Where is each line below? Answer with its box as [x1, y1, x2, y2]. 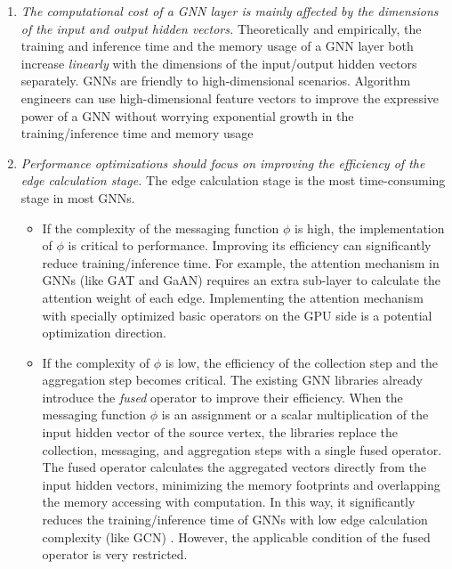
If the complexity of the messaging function [42, 218, 279, 237]
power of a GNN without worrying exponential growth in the [20, 106, 354, 125]
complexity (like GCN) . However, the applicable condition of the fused [42, 527, 431, 546]
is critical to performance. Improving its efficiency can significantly [68, 236, 432, 255]
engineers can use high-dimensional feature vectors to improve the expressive [20, 88, 440, 107]
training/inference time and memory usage [20, 124, 254, 142]
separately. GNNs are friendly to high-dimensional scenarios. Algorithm [20, 71, 411, 90]
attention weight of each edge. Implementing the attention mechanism [42, 288, 424, 306]
